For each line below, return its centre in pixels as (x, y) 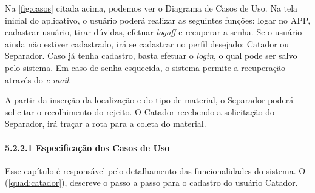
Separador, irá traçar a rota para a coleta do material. (106, 124)
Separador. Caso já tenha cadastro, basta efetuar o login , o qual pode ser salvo (151, 56)
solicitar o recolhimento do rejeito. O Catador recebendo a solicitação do (140, 111)
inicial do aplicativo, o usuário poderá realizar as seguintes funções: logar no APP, (158, 20)
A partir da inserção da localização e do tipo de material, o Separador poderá (149, 100)
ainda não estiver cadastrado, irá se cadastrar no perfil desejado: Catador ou (147, 43)
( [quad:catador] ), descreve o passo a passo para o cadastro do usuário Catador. (151, 182)
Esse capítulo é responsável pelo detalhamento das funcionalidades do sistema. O (155, 170)
